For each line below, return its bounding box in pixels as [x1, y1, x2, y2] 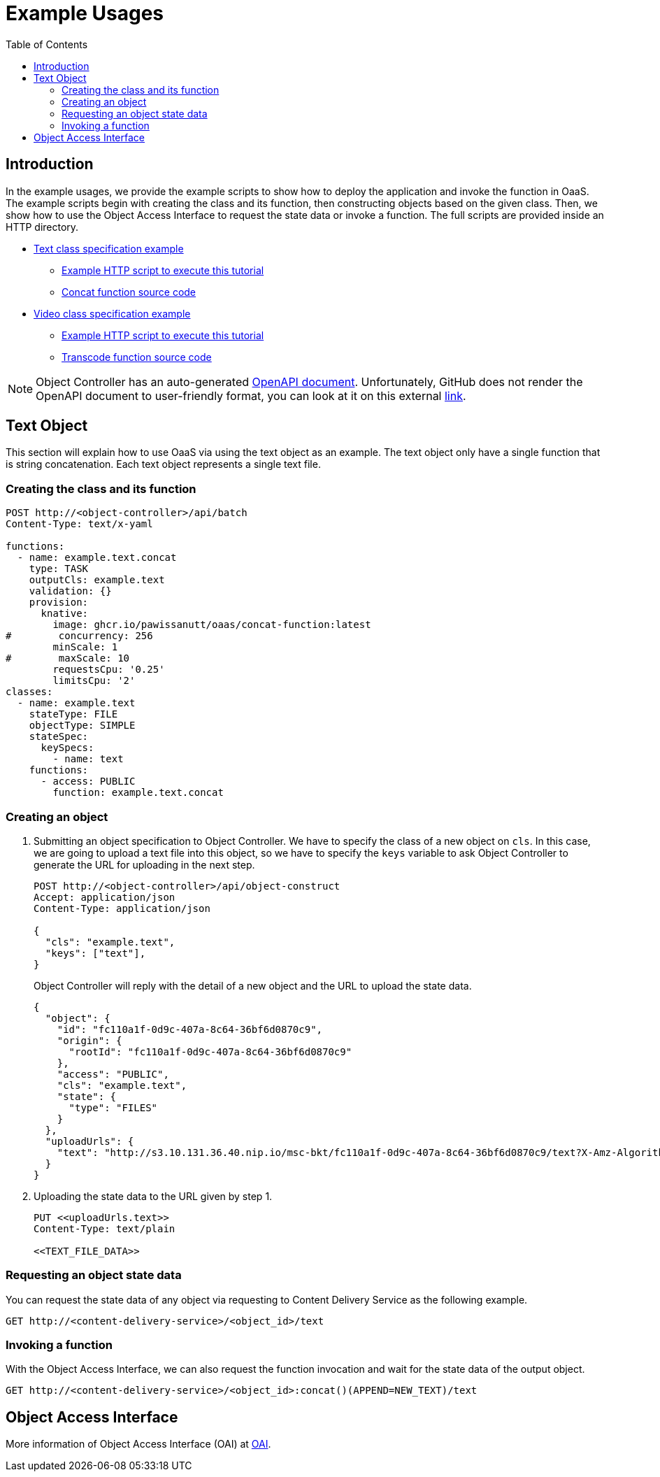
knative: [41, 608, 89, 620]
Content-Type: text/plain [34, 1222, 175, 1234]
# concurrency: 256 [6, 630, 153, 642]
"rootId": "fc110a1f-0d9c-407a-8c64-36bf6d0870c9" [69, 1046, 352, 1057]
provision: [29, 597, 89, 608]
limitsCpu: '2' [52, 675, 136, 687]
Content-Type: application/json [34, 902, 210, 914]
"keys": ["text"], [45, 947, 146, 959]
